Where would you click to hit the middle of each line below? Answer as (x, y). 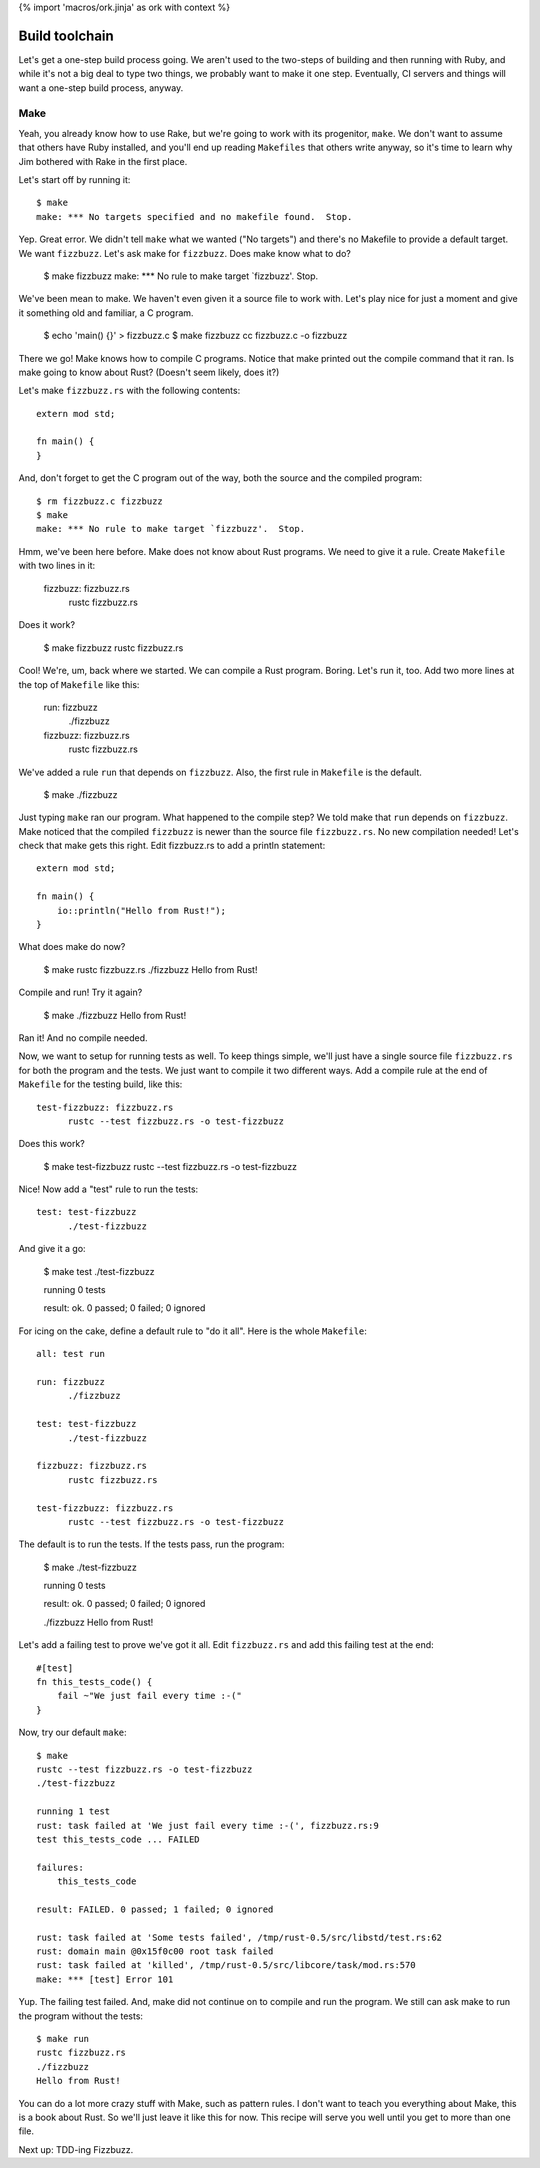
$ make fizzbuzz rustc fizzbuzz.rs (113, 647)
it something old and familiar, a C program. (106, 312)
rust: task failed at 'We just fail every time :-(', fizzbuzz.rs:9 (207, 1825)
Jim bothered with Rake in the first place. (103, 161)
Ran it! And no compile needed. (83, 1037)
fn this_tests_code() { (94, 1682)
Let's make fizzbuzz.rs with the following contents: (129, 391)
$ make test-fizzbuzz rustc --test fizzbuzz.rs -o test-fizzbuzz (170, 1166)
